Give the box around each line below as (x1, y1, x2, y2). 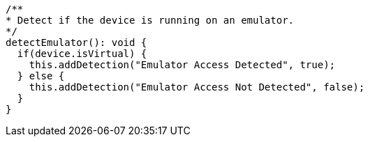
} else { (17, 70, 65, 81)
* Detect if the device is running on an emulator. (6, 15, 295, 26)
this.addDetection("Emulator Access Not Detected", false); (29, 81, 365, 93)
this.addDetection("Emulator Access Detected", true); (29, 59, 336, 70)
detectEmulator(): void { (6, 37, 147, 48)
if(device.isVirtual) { (17, 48, 147, 59)
